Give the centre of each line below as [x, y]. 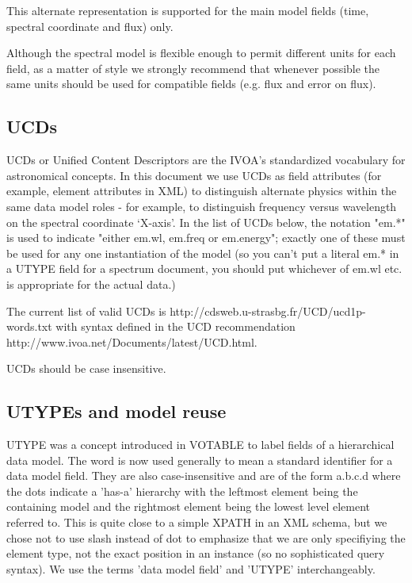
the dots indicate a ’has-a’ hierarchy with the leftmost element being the [182, 491]
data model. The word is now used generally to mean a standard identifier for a [200, 460]
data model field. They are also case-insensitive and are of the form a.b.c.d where [204, 476]
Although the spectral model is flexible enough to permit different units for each [201, 53]
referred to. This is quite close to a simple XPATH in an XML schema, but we [197, 522]
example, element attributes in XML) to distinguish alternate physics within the [202, 191]
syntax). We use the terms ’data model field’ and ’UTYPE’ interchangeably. [191, 568]
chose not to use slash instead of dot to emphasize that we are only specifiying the [206, 537]
